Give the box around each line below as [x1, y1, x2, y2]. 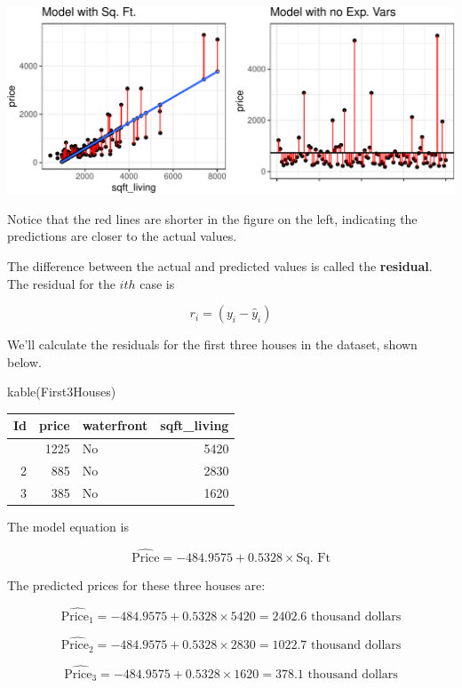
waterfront [82, 416, 148, 435]
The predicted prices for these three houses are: [7, 575, 266, 594]
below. [7, 352, 42, 371]
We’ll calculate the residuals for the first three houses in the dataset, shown [7, 335, 418, 354]
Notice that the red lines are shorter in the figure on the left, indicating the [7, 209, 418, 228]
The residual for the [7, 274, 115, 292]
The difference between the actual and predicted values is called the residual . [7, 256, 433, 275]
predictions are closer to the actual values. [7, 227, 237, 245]
